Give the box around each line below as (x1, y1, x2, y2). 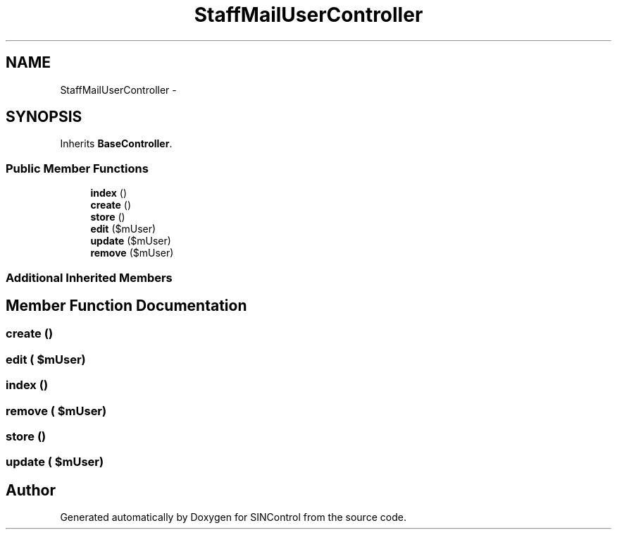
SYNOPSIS (6, 108, 82, 126)
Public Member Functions (6, 161, 149, 176)
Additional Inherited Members (6, 270, 173, 285)
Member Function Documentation (6, 296, 247, 314)
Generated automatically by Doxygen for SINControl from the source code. (60, 511, 406, 524)
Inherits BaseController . (60, 137, 173, 150)
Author (6, 481, 56, 499)
